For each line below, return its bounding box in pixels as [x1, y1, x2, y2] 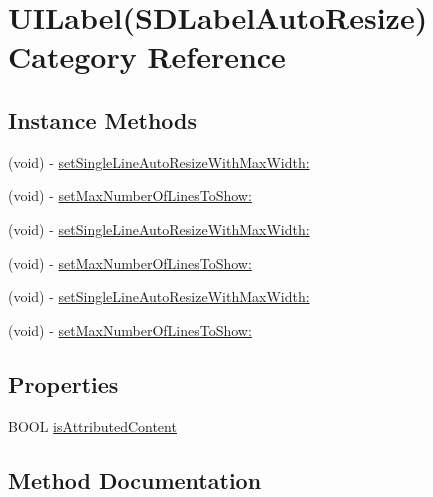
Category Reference [8, 36, 286, 77]
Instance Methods [8, 104, 197, 135]
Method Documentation [8, 464, 262, 495]
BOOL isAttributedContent [8, 415, 177, 436]
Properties [8, 368, 119, 399]
